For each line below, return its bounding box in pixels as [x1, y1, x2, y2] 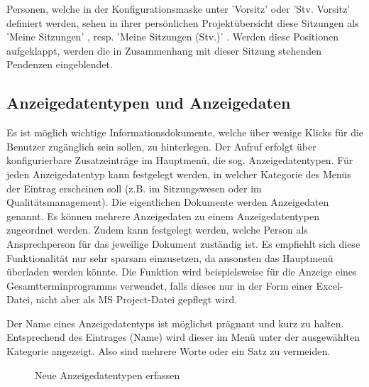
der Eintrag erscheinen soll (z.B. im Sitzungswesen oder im [6, 180, 262, 195]
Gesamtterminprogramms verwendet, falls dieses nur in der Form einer [6, 278, 313, 293]
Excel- [316, 278, 343, 293]
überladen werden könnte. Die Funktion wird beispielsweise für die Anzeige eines [6, 264, 357, 279]
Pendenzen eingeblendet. [6, 57, 113, 72]
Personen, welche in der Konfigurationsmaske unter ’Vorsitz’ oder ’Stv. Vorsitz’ [6, 1, 351, 16]
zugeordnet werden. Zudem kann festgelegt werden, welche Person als [6, 222, 308, 237]
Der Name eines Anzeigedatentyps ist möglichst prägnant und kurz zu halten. [6, 315, 344, 330]
